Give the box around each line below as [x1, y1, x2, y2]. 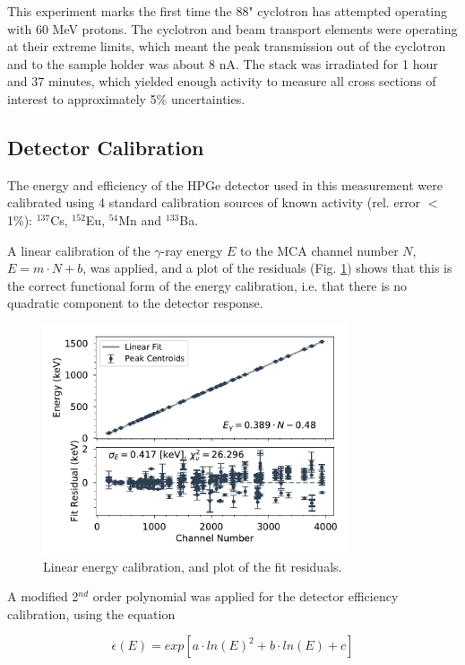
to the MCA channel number [240, 241, 399, 259]
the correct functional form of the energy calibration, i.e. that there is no [7, 276, 407, 294]
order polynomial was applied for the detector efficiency [92, 587, 399, 606]
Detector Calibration [7, 133, 204, 161]
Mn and [118, 210, 162, 229]
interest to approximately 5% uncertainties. [7, 89, 245, 108]
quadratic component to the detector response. [7, 293, 263, 312]
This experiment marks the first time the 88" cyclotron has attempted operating [7, 2, 448, 20]
